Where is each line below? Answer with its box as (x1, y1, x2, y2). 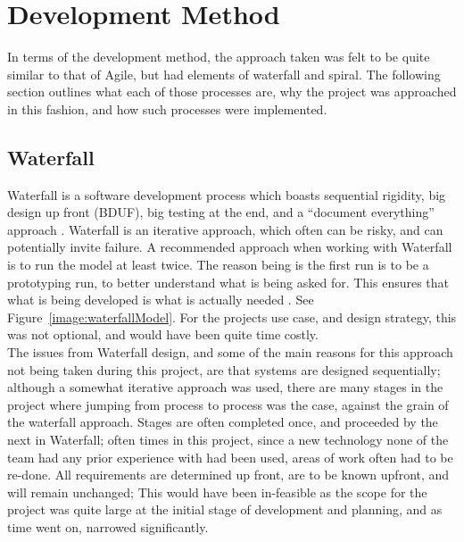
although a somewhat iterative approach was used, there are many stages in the (7, 378, 443, 396)
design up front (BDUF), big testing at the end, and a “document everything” (7, 203, 435, 221)
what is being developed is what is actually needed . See (7, 290, 314, 309)
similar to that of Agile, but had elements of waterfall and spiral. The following (7, 64, 441, 83)
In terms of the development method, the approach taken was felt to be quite (7, 47, 430, 66)
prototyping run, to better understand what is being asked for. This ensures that (7, 272, 450, 291)
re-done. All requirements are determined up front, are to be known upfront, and (7, 465, 450, 484)
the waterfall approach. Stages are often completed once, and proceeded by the (7, 413, 438, 431)
